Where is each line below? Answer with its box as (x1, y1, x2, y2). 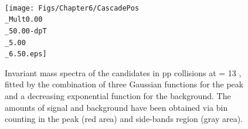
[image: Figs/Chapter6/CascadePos (5, 4, 140, 12)
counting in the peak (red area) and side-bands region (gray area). (5, 113, 243, 125)
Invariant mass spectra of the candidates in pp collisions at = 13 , (5, 66, 242, 79)
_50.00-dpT (5, 26, 47, 35)
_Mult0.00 (5, 15, 43, 24)
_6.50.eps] (5, 50, 47, 59)
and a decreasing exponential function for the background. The (5, 90, 231, 102)
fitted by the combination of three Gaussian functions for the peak (5, 78, 244, 90)
